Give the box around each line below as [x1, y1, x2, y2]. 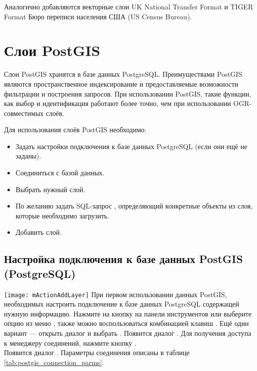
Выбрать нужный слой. [15, 184, 86, 194]
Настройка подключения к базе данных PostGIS [4, 251, 243, 266]
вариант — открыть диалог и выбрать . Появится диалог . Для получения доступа [4, 328, 252, 338]
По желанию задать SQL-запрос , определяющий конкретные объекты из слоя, [15, 201, 253, 211]
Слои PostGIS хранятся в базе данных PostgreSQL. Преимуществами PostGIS [4, 69, 242, 79]
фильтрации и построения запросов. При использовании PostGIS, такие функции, [4, 88, 252, 99]
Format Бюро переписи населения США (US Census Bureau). [4, 11, 192, 21]
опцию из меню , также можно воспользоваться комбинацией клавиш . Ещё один [4, 318, 249, 328]
